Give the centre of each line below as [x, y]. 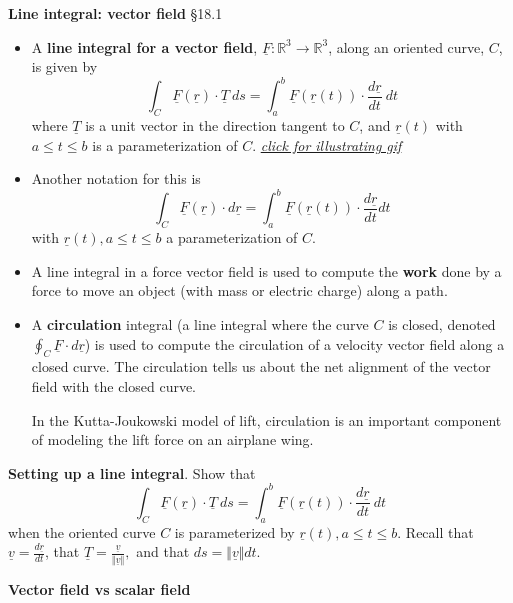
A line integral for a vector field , [144, 46]
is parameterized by [234, 531]
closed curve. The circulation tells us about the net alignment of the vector [261, 366]
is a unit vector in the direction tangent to [215, 125]
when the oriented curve [82, 531]
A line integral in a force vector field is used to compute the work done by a [266, 270]
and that [163, 551]
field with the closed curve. [114, 385]
